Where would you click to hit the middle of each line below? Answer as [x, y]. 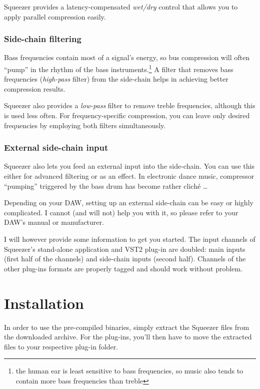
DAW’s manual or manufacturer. [54, 222]
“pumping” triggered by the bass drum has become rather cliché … [106, 185]
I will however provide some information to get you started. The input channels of [130, 239]
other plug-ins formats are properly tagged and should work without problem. [123, 268]
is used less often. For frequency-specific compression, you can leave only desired [127, 115]
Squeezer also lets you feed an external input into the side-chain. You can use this [129, 166]
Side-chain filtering [43, 39]
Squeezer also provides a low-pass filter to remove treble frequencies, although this [130, 105]
